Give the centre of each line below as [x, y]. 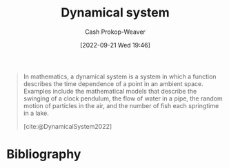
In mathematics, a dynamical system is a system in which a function [120, 76]
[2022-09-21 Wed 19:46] [115, 45]
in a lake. [36, 113]
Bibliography [44, 155]
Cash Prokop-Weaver [115, 32]
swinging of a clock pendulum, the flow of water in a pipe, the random [123, 98]
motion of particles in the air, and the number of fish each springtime [121, 105]
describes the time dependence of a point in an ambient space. [113, 83]
